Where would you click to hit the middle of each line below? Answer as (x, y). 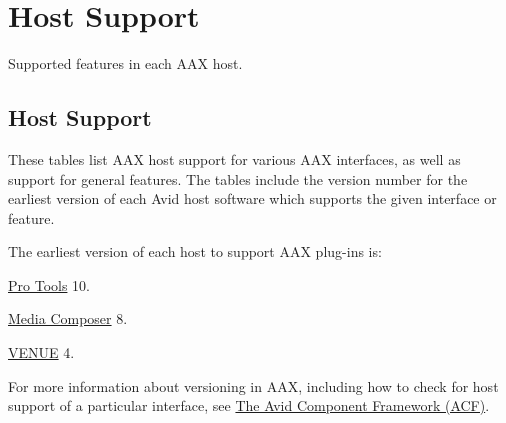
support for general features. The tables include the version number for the (238, 178)
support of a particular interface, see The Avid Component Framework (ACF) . (249, 405)
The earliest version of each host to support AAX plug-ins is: (195, 251)
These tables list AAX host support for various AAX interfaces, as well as (234, 158)
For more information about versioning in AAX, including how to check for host (253, 385)
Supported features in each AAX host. (125, 63)
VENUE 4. (41, 352)
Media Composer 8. (68, 318)
